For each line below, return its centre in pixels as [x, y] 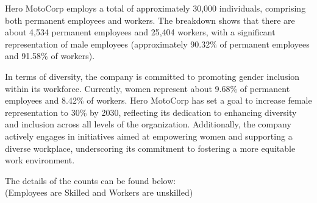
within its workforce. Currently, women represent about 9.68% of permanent [148, 88]
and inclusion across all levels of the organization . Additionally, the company [148, 124]
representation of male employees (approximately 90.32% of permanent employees [157, 44]
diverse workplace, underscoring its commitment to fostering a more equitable [150, 148]
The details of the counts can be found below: [91, 180]
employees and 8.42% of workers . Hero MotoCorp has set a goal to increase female [158, 100]
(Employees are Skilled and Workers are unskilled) [99, 192]
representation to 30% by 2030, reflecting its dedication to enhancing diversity [151, 112]
